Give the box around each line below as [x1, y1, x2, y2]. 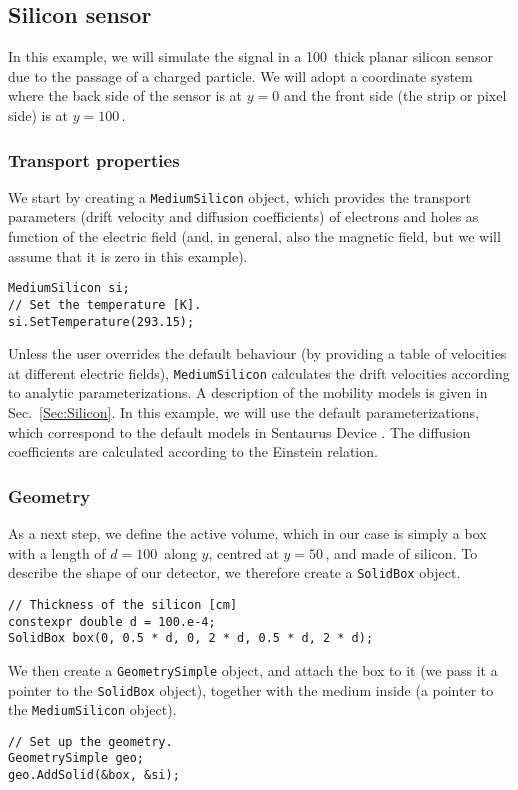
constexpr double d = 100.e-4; [8, 614, 216, 629]
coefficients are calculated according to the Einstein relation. [8, 441, 378, 462]
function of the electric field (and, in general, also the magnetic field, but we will [8, 226, 501, 247]
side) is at [8, 104, 69, 125]
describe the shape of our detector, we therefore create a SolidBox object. [8, 562, 461, 583]
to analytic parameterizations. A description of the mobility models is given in [8, 382, 488, 403]
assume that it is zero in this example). [8, 245, 248, 266]
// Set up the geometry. [8, 734, 173, 749]
